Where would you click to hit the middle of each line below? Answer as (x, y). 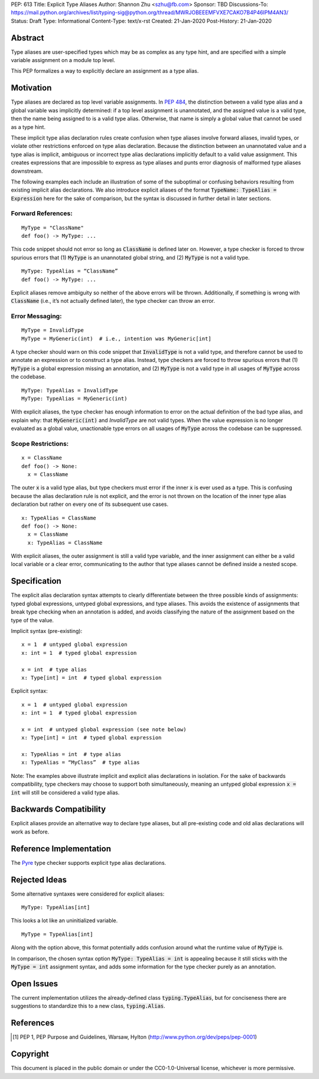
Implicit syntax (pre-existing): (47, 631)
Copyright (30, 1054)
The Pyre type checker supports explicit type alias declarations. (89, 862)
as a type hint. (28, 127)
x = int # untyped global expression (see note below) (104, 729)
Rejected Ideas (39, 879)
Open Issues (35, 983)
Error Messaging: (36, 316)
